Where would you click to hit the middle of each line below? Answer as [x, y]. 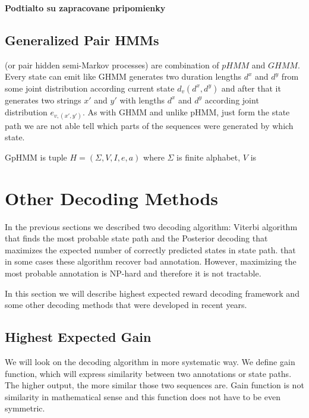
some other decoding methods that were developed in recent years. [126, 305]
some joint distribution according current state [90, 88]
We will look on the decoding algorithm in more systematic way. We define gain [150, 362]
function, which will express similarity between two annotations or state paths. [148, 373]
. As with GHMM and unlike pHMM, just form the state [186, 111]
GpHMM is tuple [36, 157]
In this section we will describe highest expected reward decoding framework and [152, 293]
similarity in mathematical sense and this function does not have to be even [143, 396]
